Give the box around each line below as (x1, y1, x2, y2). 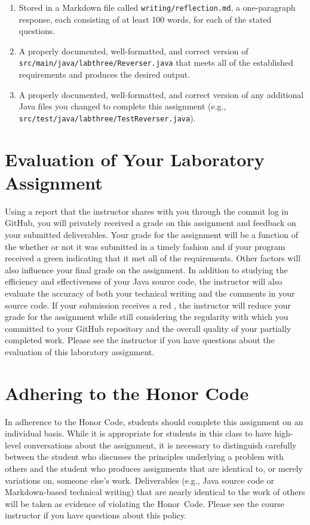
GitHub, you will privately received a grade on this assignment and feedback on (5, 216, 296, 229)
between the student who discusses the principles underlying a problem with (5, 450, 284, 463)
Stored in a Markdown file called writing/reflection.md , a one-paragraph (19, 1, 296, 13)
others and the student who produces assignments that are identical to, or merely (5, 462, 303, 475)
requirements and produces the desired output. (19, 68, 191, 81)
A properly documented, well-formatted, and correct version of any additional (19, 88, 304, 100)
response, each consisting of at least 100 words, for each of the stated (19, 13, 272, 25)
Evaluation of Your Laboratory (5, 146, 265, 171)
